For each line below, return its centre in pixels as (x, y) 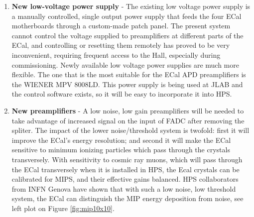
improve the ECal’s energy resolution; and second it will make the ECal (121, 140)
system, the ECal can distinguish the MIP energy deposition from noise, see (127, 198)
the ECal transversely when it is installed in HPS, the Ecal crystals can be (126, 169)
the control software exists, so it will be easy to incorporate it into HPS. (122, 94)
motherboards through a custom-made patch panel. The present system (121, 26)
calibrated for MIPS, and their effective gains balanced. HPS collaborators (125, 179)
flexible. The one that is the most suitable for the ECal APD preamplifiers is (129, 74)
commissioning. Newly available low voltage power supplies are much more (125, 64)
